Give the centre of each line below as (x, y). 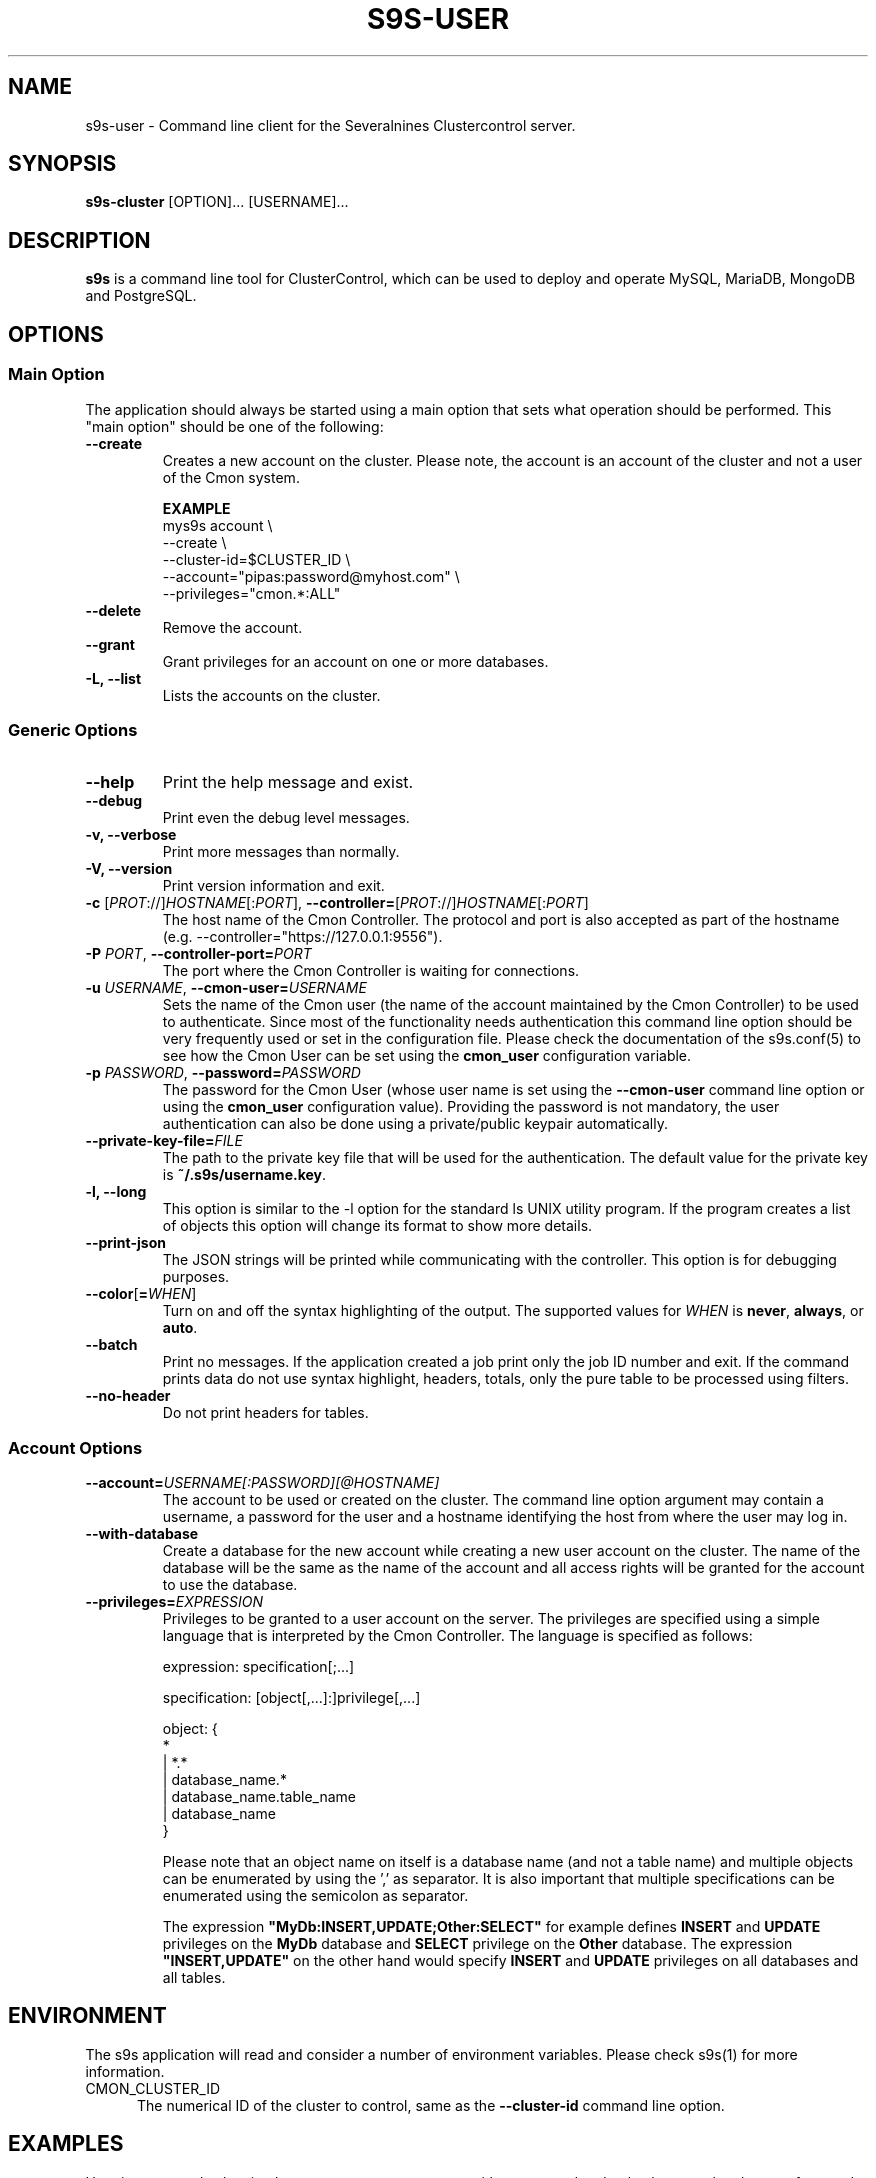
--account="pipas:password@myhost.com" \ (311, 576)
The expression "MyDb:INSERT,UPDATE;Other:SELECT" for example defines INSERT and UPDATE (491, 1926)
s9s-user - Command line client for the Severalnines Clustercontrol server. (330, 125)
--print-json (125, 1243)
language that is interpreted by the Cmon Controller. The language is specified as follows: (457, 1635)
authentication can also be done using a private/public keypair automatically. (415, 1124)
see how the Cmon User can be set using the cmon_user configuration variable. (427, 1056)
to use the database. (230, 1584)
